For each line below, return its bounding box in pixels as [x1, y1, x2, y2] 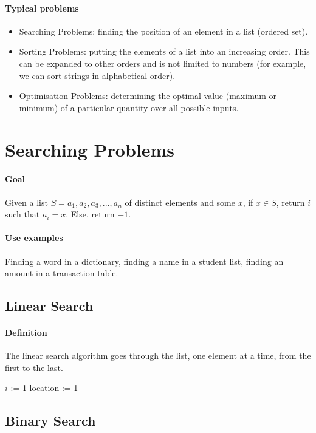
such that [5, 208, 40, 220]
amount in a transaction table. [5, 267, 118, 279]
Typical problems [5, 1, 79, 14]
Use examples [5, 231, 63, 244]
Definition [5, 326, 47, 339]
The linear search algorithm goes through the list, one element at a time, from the [5, 349, 311, 362]
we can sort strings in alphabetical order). [19, 69, 176, 81]
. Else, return [66, 208, 115, 220]
